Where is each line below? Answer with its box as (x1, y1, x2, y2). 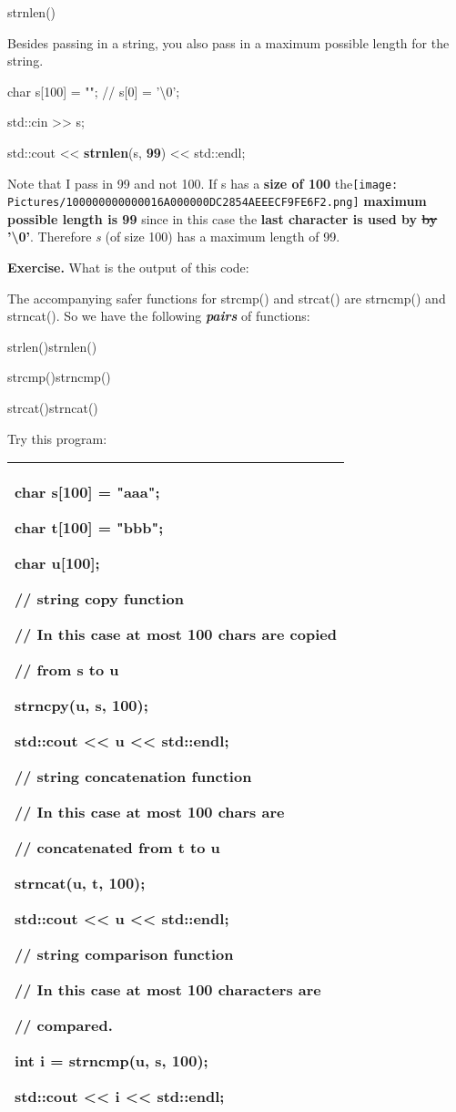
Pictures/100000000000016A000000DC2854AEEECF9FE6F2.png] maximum (7, 191, 427, 211)
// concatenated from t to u (15, 837, 220, 859)
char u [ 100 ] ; (15, 552, 100, 574)
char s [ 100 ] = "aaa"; (15, 481, 160, 503)
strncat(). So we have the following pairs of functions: (7, 306, 310, 325)
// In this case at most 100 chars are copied (15, 623, 337, 645)
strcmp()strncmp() (7, 367, 111, 386)
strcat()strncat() (7, 398, 98, 417)
